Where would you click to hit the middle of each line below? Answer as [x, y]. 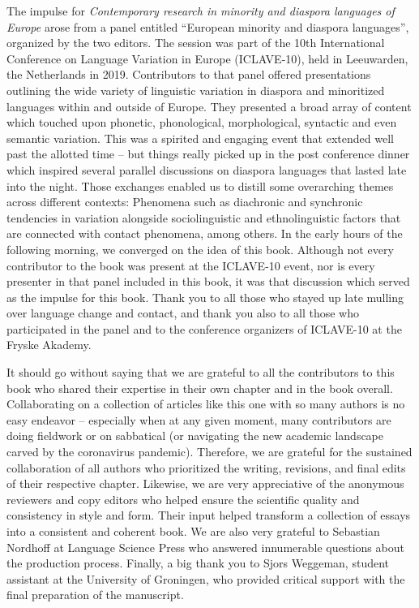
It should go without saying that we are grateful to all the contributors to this [201, 372]
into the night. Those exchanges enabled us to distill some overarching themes [200, 185]
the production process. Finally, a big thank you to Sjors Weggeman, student [198, 563]
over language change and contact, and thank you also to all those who [183, 313]
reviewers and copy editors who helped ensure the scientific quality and [183, 499]
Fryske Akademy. [49, 345]
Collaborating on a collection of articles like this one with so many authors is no [206, 404]
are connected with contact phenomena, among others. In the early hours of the [205, 233]
